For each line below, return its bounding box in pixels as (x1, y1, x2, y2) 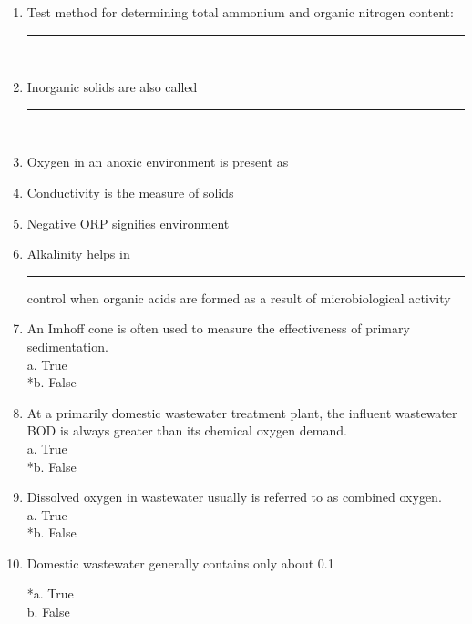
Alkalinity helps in (26, 244, 130, 263)
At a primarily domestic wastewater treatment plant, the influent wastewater (26, 403, 457, 422)
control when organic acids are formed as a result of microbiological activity (26, 288, 451, 307)
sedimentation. (26, 336, 108, 355)
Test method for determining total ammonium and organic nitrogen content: (26, 3, 454, 21)
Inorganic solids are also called (26, 77, 198, 97)
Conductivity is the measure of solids (26, 182, 234, 201)
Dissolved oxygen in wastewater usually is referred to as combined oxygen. (26, 487, 442, 506)
